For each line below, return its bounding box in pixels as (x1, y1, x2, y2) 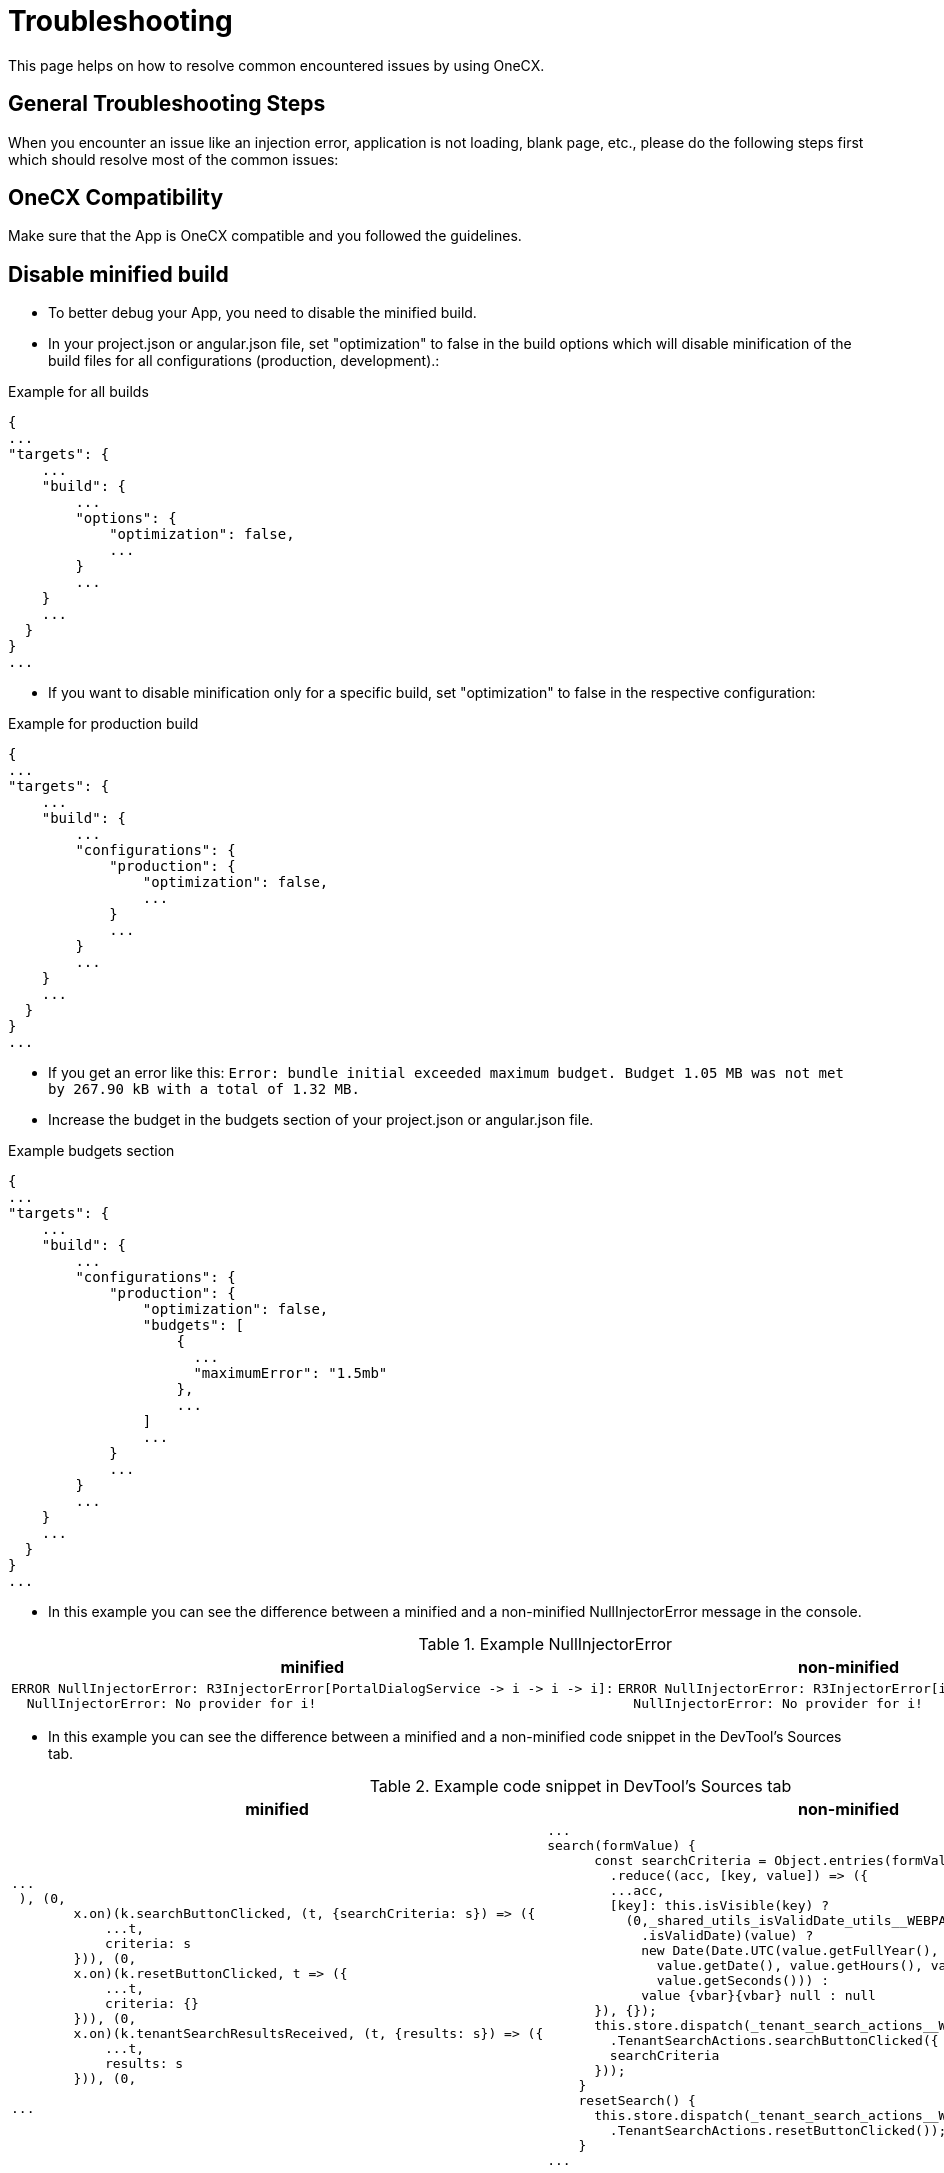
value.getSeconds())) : (656, 1973, 829, 1989)
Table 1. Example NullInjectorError (418, 1634, 673, 1655)
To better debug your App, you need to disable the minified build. (48, 304, 477, 322)
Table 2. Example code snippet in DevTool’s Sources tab (369, 1776, 792, 1797)
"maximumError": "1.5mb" (193, 1365, 388, 1382)
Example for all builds (8, 383, 149, 401)
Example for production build (8, 715, 199, 733)
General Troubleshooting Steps (8, 91, 326, 117)
